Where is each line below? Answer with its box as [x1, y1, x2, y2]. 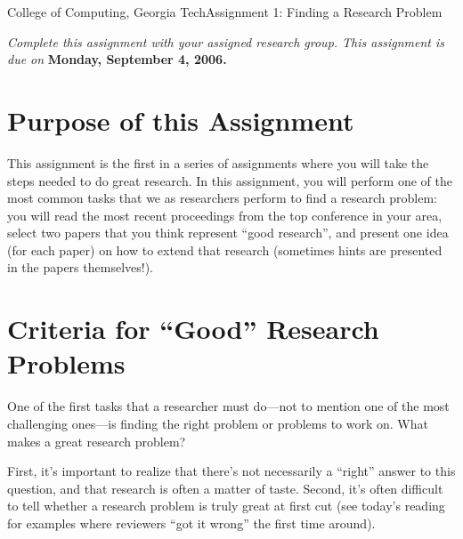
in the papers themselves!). [7, 258, 153, 277]
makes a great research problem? [7, 431, 186, 450]
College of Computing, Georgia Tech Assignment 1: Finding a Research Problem [7, 3, 443, 20]
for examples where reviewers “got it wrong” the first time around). [7, 513, 376, 532]
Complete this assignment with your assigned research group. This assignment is [7, 32, 444, 51]
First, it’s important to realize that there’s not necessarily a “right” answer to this [7, 462, 456, 480]
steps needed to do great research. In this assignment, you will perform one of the [7, 171, 452, 189]
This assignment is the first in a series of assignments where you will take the [7, 153, 429, 172]
